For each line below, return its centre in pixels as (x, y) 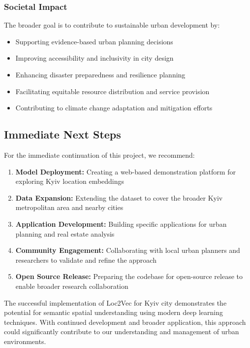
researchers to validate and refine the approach (86, 260)
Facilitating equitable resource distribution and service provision (112, 91)
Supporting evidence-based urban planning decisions (94, 41)
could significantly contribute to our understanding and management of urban (122, 331)
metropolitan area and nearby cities (69, 207)
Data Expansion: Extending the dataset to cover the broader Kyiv (119, 197)
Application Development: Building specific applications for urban (121, 224)
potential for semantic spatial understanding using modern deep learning (114, 312)
